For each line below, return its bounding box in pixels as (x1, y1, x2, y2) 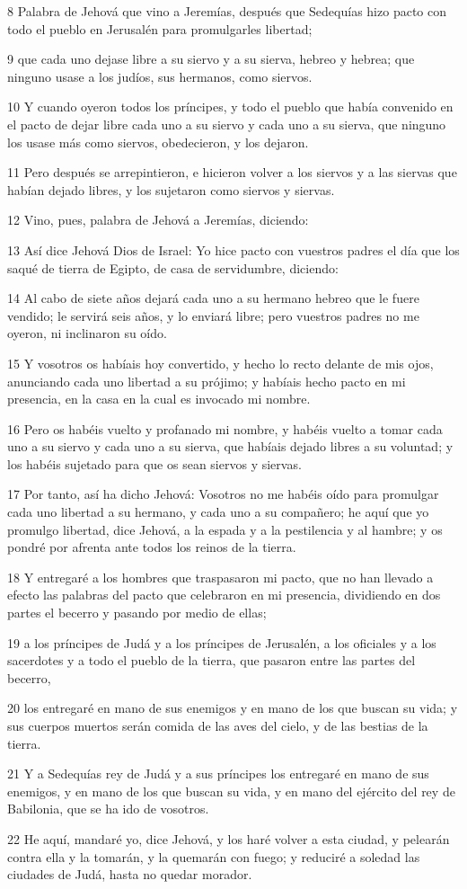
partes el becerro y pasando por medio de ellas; (7, 603, 267, 622)
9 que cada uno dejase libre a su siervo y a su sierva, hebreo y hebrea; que (7, 49, 415, 68)
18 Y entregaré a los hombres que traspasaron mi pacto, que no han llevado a (7, 567, 434, 586)
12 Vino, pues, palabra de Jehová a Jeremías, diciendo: (7, 210, 309, 229)
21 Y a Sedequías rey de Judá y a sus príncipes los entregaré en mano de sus (7, 764, 429, 783)
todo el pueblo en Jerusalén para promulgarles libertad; (7, 19, 313, 38)
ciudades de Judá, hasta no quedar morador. (7, 865, 252, 884)
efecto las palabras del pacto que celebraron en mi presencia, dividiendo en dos (7, 585, 441, 604)
